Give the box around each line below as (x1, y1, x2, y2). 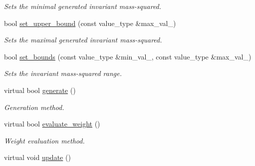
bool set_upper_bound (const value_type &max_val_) (4, 17, 176, 28)
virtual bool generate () (4, 84, 76, 95)
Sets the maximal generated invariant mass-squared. (4, 34, 162, 45)
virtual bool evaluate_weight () (4, 118, 100, 129)
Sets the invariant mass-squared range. (4, 68, 122, 78)
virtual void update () (4, 152, 71, 162)
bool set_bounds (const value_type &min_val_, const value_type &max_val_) (4, 51, 252, 61)
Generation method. (4, 101, 64, 112)
